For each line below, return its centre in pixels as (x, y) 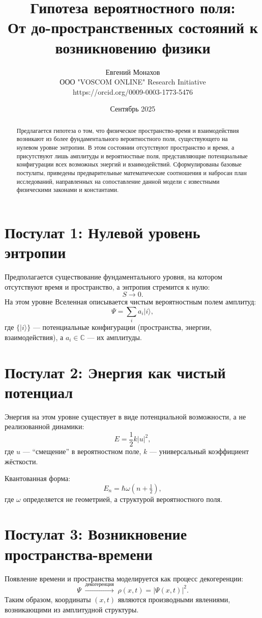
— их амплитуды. (114, 337)
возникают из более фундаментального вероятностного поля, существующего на (122, 139)
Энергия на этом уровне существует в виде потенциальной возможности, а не (125, 416)
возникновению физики (133, 47)
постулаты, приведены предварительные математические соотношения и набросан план (132, 172)
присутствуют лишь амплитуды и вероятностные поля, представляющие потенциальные (132, 156)
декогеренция (99, 585)
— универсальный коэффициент (199, 451)
